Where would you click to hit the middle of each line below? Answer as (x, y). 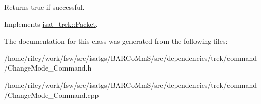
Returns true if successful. (44, 7)
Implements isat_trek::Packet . (51, 24)
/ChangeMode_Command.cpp (52, 95)
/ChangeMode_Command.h (48, 68)
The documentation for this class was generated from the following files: (116, 41)
